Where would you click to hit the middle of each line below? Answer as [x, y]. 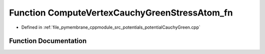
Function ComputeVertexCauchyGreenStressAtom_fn [121, 13]
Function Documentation [48, 41]
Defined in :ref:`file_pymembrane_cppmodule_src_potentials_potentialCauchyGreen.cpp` [111, 27]
